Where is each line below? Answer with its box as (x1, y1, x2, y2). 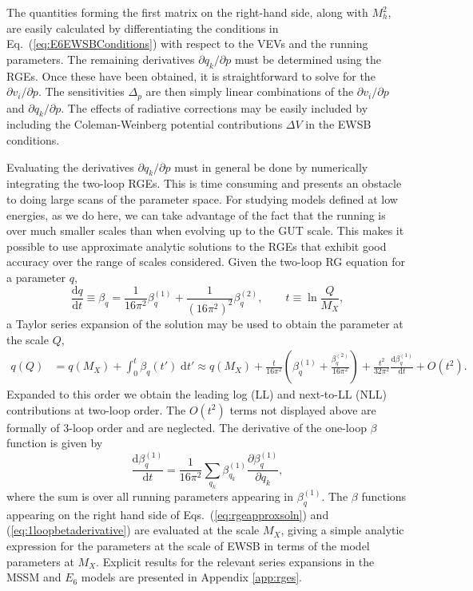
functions (361, 487, 407, 504)
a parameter (6, 268, 66, 285)
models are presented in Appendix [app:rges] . (81, 569, 302, 585)
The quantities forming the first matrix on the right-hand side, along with (6, 4, 368, 20)
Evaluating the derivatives (6, 158, 134, 175)
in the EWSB (305, 116, 372, 133)
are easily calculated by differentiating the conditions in (6, 19, 279, 36)
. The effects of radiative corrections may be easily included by (61, 99, 368, 116)
